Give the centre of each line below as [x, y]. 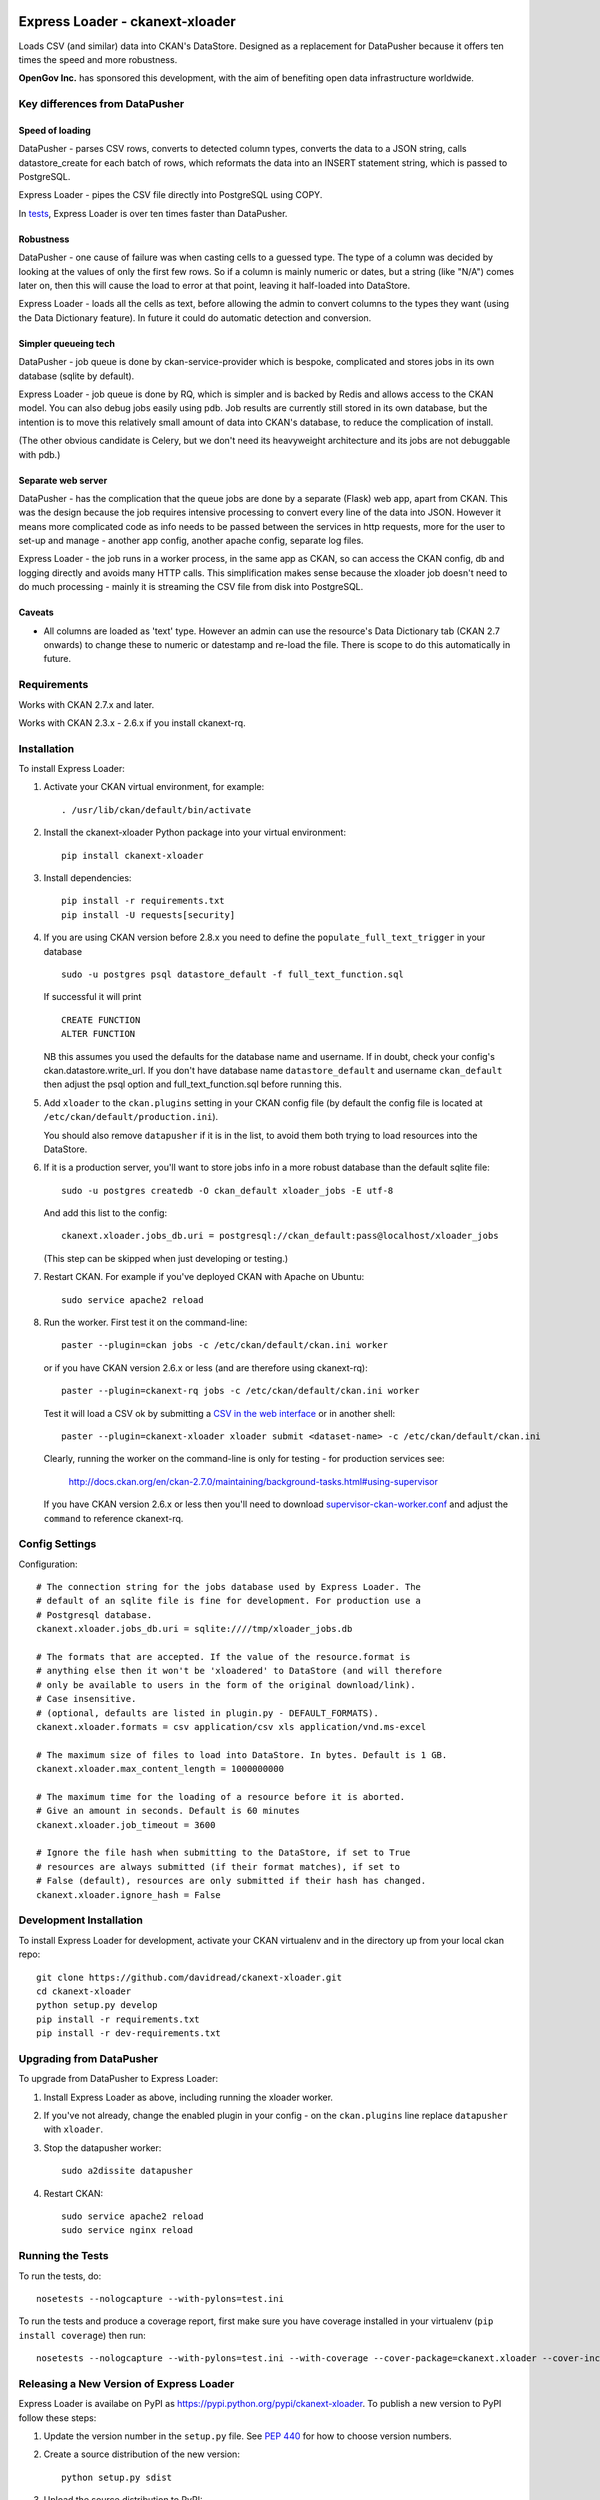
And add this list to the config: [105, 1213]
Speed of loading [55, 130]
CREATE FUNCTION [101, 1019]
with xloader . [73, 2129]
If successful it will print [92, 997]
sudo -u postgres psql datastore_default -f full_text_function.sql [232, 974]
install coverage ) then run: [82, 2335]
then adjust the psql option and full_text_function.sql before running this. [192, 1084]
